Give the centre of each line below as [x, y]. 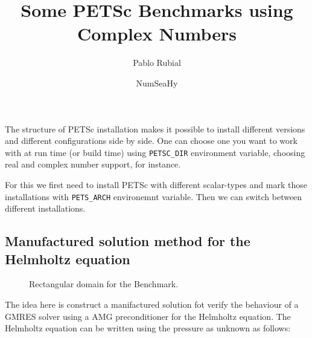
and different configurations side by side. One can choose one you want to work [151, 141]
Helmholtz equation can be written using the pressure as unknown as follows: [148, 328]
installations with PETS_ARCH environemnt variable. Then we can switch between [154, 196]
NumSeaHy [157, 83]
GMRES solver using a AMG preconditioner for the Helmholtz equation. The [148, 316]
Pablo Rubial [157, 63]
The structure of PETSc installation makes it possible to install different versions [155, 128]
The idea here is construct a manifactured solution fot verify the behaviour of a [152, 304]
